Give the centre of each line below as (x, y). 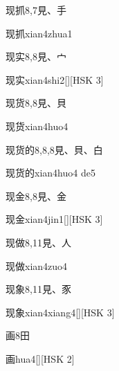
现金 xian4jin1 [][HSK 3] (54, 219)
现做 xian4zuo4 (37, 265)
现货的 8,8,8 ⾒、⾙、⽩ (54, 149)
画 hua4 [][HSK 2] (40, 358)
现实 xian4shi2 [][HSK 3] (55, 79)
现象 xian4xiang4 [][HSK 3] (60, 312)
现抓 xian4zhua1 (39, 33)
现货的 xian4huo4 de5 (51, 173)
